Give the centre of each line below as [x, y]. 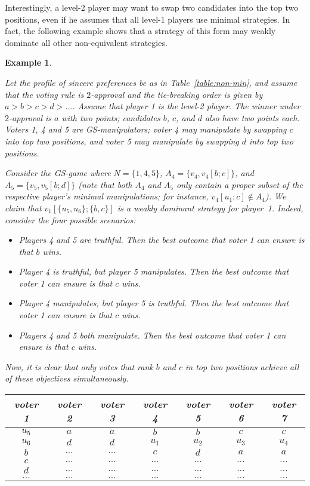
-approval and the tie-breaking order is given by [177, 94]
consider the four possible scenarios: [70, 219]
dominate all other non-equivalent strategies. [86, 42]
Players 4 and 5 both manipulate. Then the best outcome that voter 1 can [152, 335]
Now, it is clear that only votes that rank [79, 366]
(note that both [105, 184]
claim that [23, 207]
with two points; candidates [111, 117]
